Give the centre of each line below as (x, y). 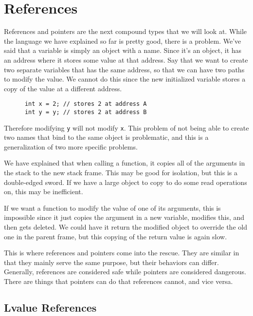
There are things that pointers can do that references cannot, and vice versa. (118, 281)
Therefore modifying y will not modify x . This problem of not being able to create (126, 127)
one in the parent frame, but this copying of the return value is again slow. (116, 236)
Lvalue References (50, 307)
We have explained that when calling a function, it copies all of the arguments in (125, 163)
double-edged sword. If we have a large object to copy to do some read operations (126, 182)
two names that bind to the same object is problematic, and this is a (106, 137)
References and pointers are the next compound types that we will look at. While (126, 31)
